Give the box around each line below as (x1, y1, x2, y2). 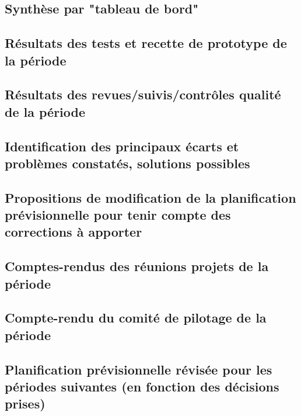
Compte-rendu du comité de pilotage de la (5, 308, 267, 327)
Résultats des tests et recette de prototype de (5, 34, 287, 52)
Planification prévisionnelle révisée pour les (5, 360, 272, 378)
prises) (5, 394, 45, 412)
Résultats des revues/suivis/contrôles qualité (5, 85, 281, 103)
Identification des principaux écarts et (5, 137, 239, 155)
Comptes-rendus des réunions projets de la (5, 257, 269, 275)
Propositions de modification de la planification (5, 188, 296, 206)
